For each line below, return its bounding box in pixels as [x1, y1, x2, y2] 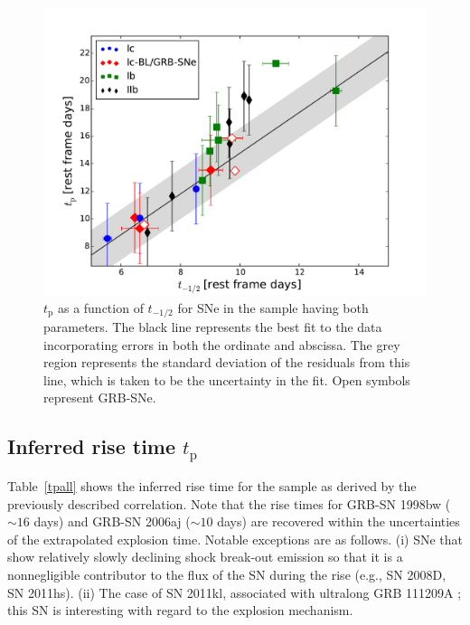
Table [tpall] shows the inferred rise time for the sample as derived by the [7, 477, 417, 495]
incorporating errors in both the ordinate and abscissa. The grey [43, 335, 400, 354]
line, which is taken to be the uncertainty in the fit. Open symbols [43, 370, 410, 389]
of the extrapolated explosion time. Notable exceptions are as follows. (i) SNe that [7, 529, 463, 548]
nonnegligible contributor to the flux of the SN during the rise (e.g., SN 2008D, [7, 564, 446, 583]
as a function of [57, 298, 144, 317]
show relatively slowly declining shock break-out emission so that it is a [7, 547, 403, 566]
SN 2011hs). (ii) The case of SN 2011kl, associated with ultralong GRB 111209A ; [7, 582, 462, 601]
